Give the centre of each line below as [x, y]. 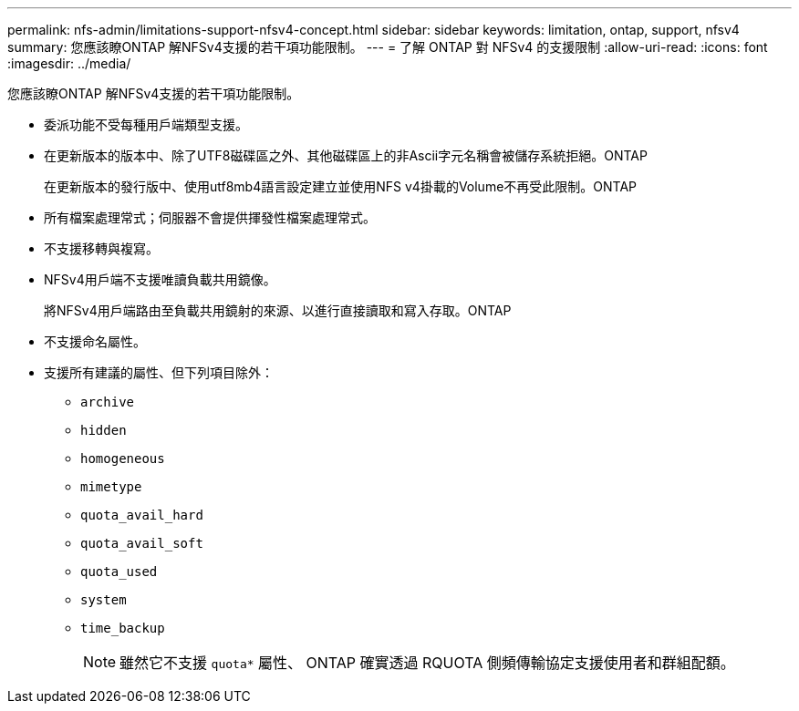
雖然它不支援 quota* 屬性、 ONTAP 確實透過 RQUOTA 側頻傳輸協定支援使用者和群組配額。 [427, 663]
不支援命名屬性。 [95, 341]
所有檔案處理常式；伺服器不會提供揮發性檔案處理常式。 [210, 217]
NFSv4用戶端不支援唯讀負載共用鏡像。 [160, 279]
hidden [104, 430]
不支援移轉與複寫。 [101, 248]
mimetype [111, 487]
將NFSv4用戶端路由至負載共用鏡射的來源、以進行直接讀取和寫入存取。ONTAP [278, 310]
